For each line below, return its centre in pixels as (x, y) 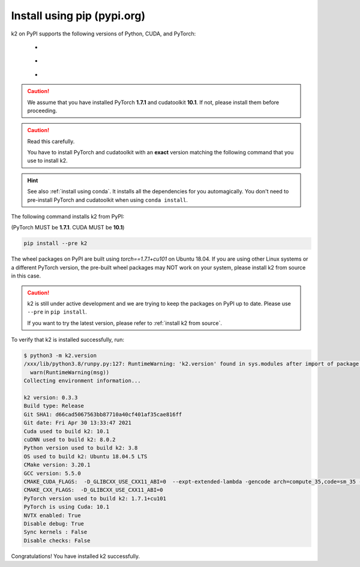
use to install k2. (48, 161)
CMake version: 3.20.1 (57, 465)
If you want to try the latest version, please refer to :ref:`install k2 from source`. (124, 323)
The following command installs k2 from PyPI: (67, 217)
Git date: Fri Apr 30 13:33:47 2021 (78, 423)
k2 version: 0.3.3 (51, 398)
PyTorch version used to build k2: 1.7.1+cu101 (95, 498)
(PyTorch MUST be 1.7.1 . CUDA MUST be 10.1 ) (68, 228)
